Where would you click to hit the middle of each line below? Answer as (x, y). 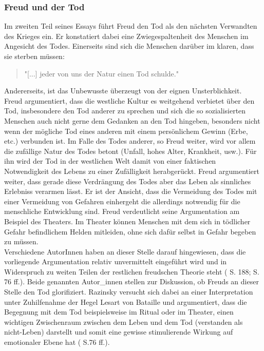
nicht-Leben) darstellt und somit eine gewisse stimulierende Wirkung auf (119, 332)
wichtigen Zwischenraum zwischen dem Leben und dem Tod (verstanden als (124, 321)
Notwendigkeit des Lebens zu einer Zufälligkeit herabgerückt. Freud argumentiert (132, 171)
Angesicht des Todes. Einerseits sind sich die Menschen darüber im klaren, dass (129, 46)
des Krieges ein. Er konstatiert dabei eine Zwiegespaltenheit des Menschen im (126, 36)
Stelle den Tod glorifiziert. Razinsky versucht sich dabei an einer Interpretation (129, 292)
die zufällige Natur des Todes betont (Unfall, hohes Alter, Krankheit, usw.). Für (130, 151)
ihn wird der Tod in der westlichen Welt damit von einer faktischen (110, 161)
